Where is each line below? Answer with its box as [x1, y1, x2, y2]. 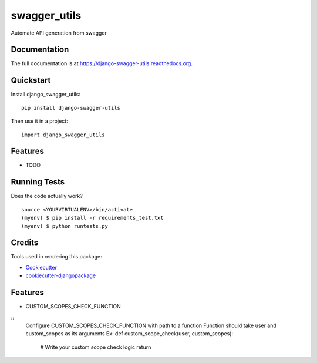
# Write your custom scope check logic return [40, 344, 151, 351]
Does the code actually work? [11, 193, 83, 200]
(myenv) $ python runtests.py [21, 223, 109, 229]
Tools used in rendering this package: [11, 253, 102, 260]
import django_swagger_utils [21, 131, 105, 138]
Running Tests [11, 177, 65, 187]
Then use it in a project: [11, 117, 68, 125]
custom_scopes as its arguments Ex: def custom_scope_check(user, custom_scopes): [25, 330, 234, 337]
